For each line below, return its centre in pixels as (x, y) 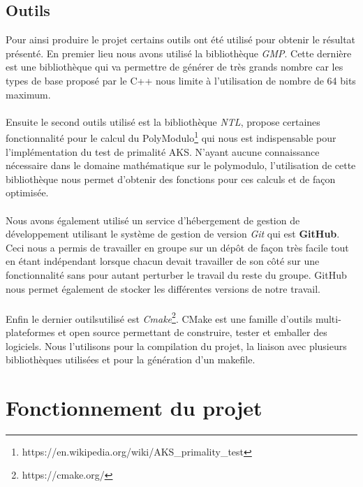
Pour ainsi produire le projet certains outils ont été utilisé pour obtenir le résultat (181, 39)
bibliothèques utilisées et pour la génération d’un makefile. (131, 359)
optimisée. (27, 192)
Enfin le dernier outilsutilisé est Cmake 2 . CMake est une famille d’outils (159, 317)
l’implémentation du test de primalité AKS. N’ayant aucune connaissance (163, 151)
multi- (328, 318)
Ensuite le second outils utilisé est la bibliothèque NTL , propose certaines (163, 121)
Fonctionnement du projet (134, 407)
